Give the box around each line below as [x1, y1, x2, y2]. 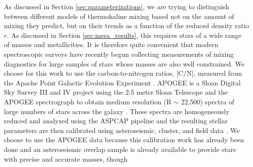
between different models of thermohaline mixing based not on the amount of [4, 11, 235, 21]
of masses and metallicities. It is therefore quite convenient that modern [4, 39, 218, 50]
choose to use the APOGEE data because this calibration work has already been [4, 134, 244, 145]
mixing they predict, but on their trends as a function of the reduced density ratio [4, 20, 249, 31]
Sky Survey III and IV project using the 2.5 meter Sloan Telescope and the [4, 87, 228, 97]
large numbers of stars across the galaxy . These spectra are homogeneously [4, 106, 230, 116]
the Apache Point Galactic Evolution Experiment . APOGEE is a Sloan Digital [4, 77, 241, 87]
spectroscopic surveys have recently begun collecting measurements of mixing [4, 49, 234, 59]
